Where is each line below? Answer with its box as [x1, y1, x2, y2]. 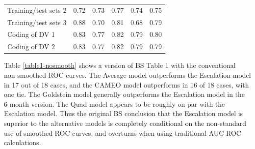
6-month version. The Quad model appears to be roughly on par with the [4, 98, 225, 109]
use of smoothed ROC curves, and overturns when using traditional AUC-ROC [4, 127, 241, 138]
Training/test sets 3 [7, 17, 67, 27]
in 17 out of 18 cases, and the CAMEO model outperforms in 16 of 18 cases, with [4, 79, 249, 89]
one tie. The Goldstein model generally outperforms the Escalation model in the [4, 89, 245, 99]
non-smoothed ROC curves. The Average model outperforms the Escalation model [4, 69, 251, 80]
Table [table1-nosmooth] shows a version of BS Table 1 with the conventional [4, 60, 236, 70]
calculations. [4, 137, 41, 148]
